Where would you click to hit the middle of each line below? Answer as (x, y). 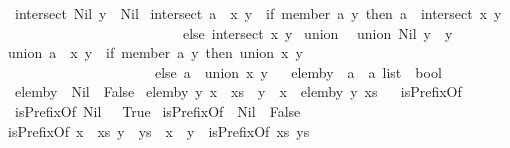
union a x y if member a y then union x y (155, 52)
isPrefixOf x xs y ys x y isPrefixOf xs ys (158, 130)
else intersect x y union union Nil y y (317, 32)
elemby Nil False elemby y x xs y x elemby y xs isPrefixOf (238, 91)
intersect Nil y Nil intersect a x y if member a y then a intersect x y (258, 13)
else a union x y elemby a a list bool (298, 71)
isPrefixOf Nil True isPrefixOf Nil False (157, 110)
